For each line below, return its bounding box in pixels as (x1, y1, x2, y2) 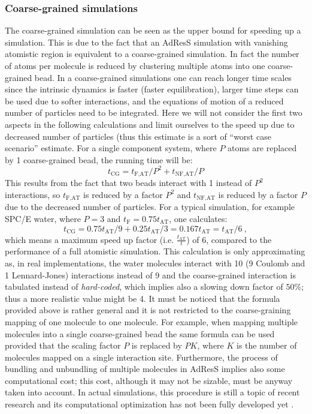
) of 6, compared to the (186, 233, 272, 245)
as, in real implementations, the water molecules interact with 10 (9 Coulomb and (5, 256, 305, 269)
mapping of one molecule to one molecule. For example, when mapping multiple (5, 315, 298, 328)
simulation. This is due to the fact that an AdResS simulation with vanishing (5, 35, 288, 48)
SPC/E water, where (5, 212, 81, 224)
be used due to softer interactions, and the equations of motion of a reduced (5, 94, 284, 107)
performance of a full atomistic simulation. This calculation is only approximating (5, 245, 305, 257)
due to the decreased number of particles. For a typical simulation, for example (5, 200, 295, 213)
